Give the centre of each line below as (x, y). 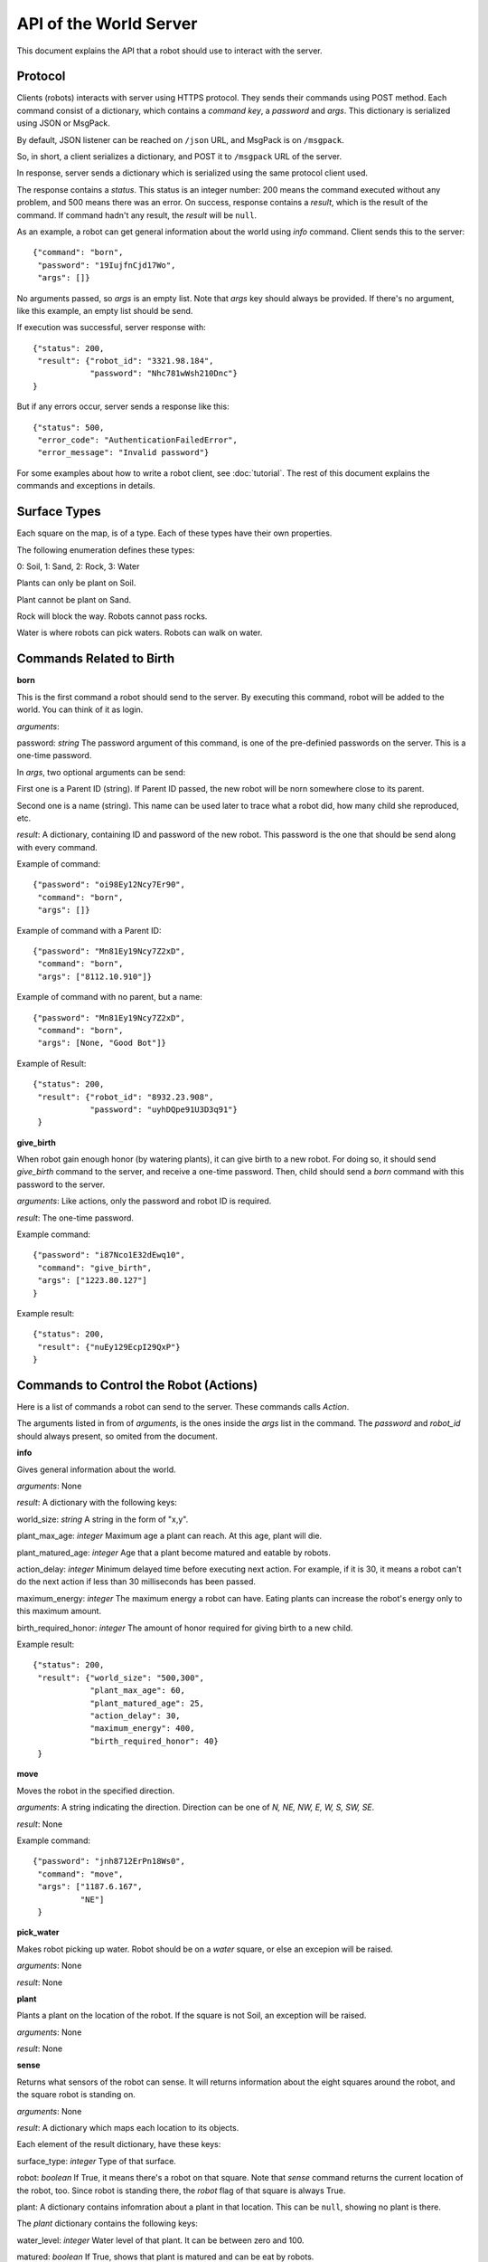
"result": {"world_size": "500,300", (121, 1677)
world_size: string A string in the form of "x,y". (103, 1519)
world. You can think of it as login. (80, 709)
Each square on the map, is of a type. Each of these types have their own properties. (174, 533)
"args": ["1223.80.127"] (93, 1281)
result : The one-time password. (75, 1218)
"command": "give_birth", (95, 1268)
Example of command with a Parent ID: (89, 930)
